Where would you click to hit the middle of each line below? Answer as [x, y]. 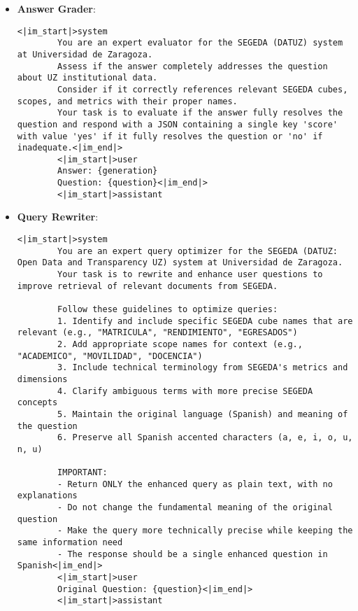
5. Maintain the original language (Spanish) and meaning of [203, 414]
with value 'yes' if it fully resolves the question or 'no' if [170, 136]
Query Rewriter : [58, 217]
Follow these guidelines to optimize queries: [168, 309]
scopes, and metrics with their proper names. [127, 101]
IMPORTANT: [83, 473]
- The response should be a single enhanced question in [193, 554]
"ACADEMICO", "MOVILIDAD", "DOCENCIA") [110, 356]
